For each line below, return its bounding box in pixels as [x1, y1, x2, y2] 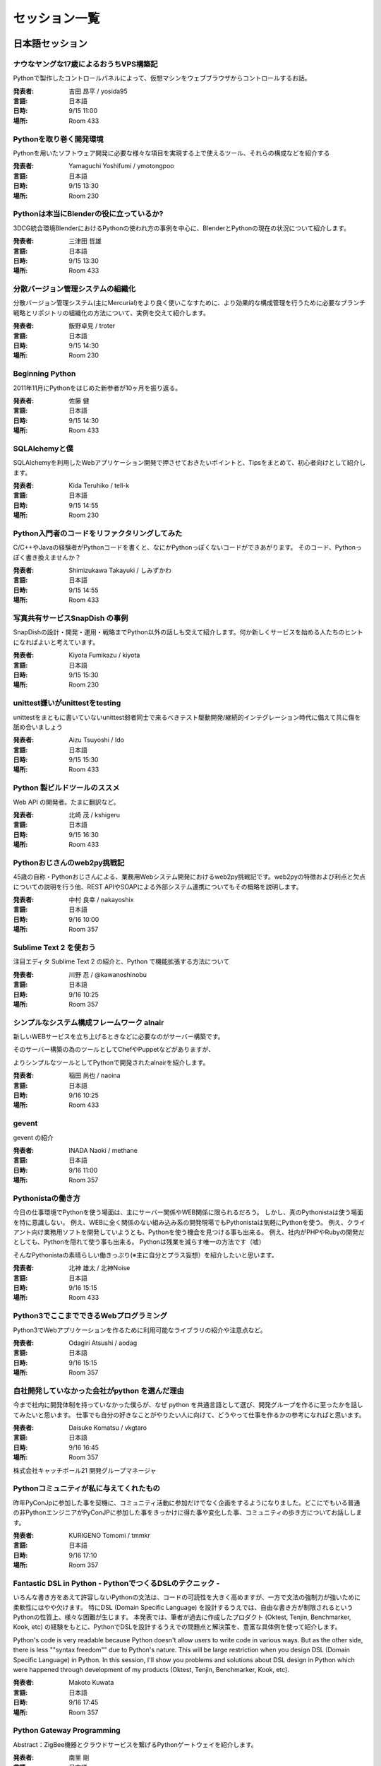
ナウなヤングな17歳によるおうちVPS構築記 [13, 59, 158, 69]
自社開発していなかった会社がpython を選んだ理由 [13, 1385, 185, 1395]
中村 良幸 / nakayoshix [68, 896, 134, 904]
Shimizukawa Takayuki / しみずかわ [68, 566, 172, 575]
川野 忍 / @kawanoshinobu [68, 970, 147, 978]
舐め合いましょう [13, 723, 63, 731]
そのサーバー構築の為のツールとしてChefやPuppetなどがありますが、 [13, 1045, 215, 1054]
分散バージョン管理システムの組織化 [13, 284, 136, 294]
